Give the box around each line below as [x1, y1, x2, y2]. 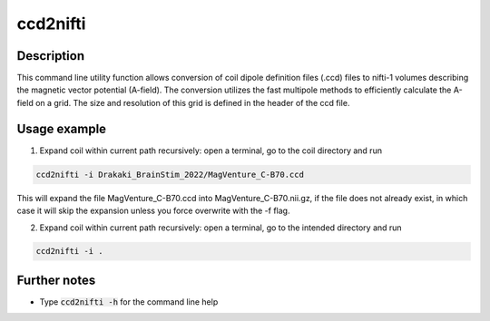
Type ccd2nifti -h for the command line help [39, 296, 219, 307]
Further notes [16, 272, 96, 287]
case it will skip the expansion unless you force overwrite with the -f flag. [16, 205, 290, 217]
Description [16, 48, 85, 63]
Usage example [16, 121, 107, 136]
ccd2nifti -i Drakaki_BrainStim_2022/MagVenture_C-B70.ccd [35, 169, 304, 180]
